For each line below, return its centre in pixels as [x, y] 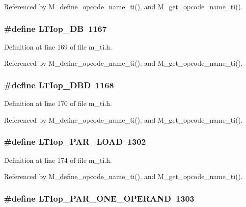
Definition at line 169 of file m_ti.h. [58, 46]
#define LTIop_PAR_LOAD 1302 [75, 142]
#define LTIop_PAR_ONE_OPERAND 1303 [99, 198]
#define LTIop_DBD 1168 [59, 85]
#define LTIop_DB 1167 [55, 28]
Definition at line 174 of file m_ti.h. [58, 160]
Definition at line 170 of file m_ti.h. [58, 103]
